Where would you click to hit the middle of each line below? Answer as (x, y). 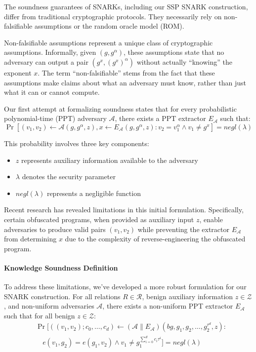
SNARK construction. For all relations (62, 296)
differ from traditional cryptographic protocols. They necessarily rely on (113, 16)
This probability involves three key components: (77, 143)
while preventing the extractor (183, 229)
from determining (30, 239)
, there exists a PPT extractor (160, 118)
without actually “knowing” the (184, 61)
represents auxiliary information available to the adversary (109, 160)
